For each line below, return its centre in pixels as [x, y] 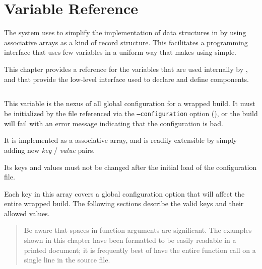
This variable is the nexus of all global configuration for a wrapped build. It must [130, 103]
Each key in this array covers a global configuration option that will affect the [124, 193]
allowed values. [27, 213]
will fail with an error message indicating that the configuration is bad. [114, 123]
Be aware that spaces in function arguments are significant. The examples [138, 230]
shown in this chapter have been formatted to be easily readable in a [130, 240]
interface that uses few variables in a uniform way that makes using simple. [120, 52]
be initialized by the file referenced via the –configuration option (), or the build [131, 113]
